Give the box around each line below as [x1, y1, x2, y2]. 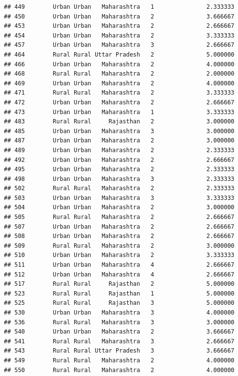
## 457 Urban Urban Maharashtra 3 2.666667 [4, 41, 235, 49]
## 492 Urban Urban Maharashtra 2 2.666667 [4, 156, 235, 163]
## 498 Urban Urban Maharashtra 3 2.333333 [4, 175, 235, 182]
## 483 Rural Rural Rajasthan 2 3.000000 [4, 118, 235, 125]
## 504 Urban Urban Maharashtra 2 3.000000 [4, 204, 235, 211]
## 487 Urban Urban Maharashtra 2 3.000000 [4, 137, 235, 144]
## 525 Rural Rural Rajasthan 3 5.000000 [4, 299, 235, 307]
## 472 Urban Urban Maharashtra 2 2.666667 [4, 99, 235, 106]
